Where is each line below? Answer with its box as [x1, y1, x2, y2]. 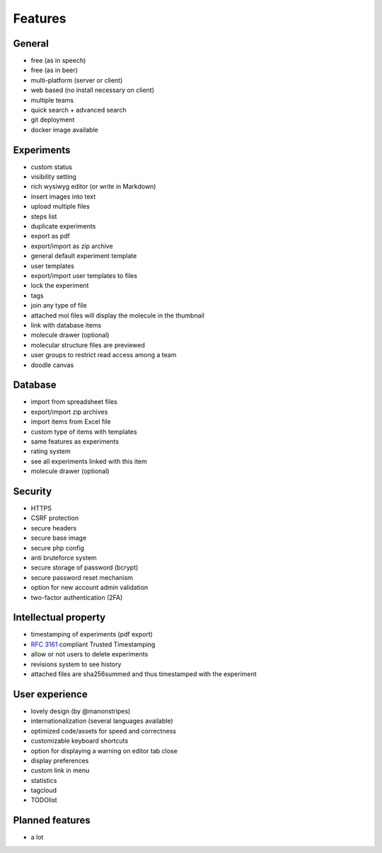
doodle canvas [30, 361, 74, 369]
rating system [30, 447, 71, 455]
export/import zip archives [30, 407, 108, 416]
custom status [30, 163, 72, 171]
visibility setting [30, 173, 77, 181]
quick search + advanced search [30, 106, 127, 115]
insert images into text [30, 192, 96, 201]
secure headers [30, 523, 77, 532]
